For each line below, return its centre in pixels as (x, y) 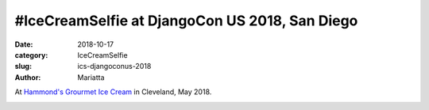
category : (31, 55)
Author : (28, 77)
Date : (24, 44)
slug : (23, 66)
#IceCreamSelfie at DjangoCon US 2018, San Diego (186, 21)
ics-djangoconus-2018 (114, 66)
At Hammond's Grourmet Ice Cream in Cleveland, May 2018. (113, 92)
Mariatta (91, 77)
